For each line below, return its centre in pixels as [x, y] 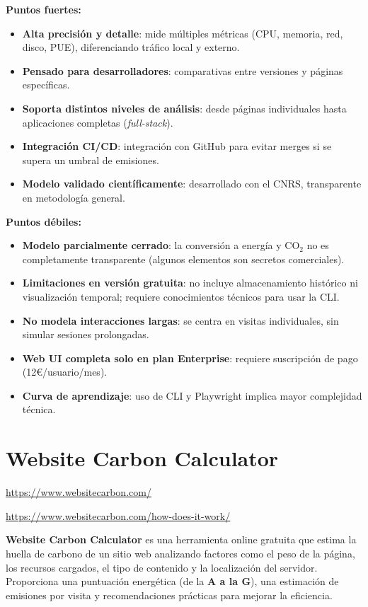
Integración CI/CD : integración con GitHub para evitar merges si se [177, 146]
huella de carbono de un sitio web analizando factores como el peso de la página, [180, 553]
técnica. [39, 409]
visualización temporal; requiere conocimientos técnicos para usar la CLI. [181, 296]
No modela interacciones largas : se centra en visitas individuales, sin [180, 320]
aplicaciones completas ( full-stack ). [98, 122]
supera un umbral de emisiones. [91, 160]
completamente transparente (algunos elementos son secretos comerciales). [183, 259]
